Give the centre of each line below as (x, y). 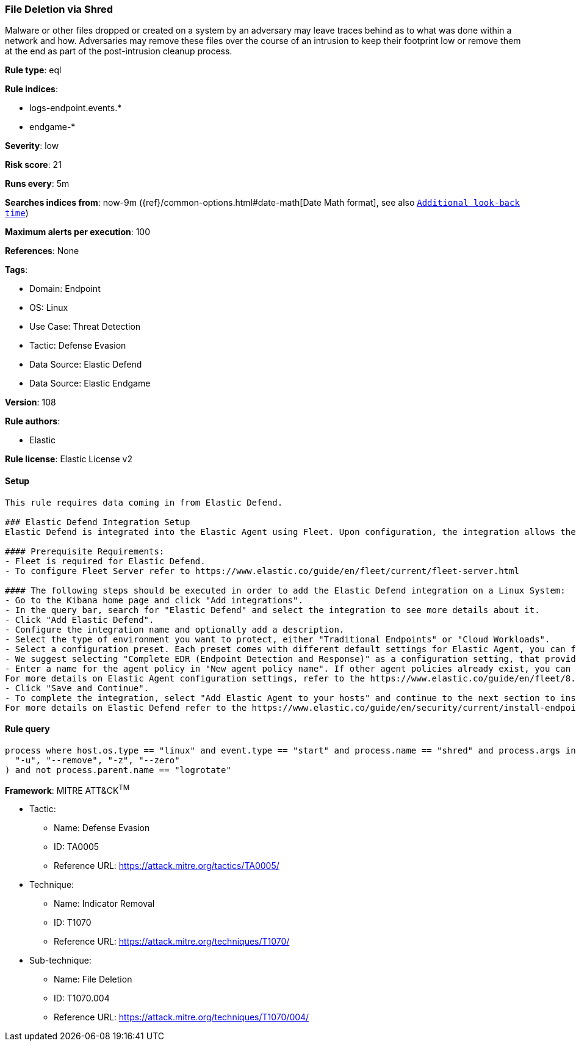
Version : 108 (31, 402)
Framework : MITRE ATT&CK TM (67, 789)
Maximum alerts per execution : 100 (78, 232)
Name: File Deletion (93, 979)
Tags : (16, 270)
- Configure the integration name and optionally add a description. (175, 629)
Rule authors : (33, 421)
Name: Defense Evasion (102, 828)
